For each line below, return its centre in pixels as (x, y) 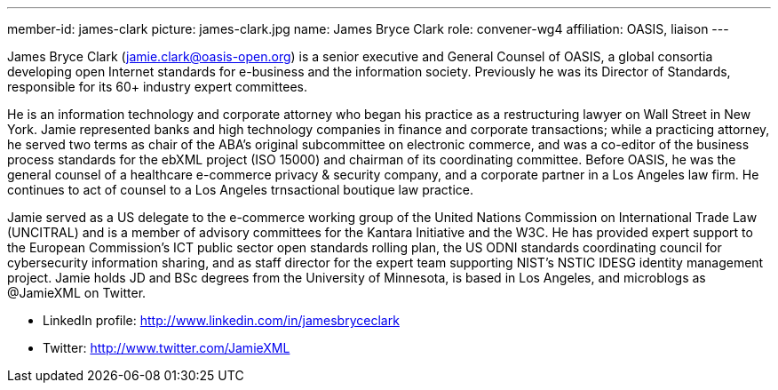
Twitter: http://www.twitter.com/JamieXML (167, 348)
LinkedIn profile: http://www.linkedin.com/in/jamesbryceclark (221, 320)
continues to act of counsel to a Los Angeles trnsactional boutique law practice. (241, 190)
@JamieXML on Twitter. (77, 293)
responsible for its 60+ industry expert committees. (158, 87)
